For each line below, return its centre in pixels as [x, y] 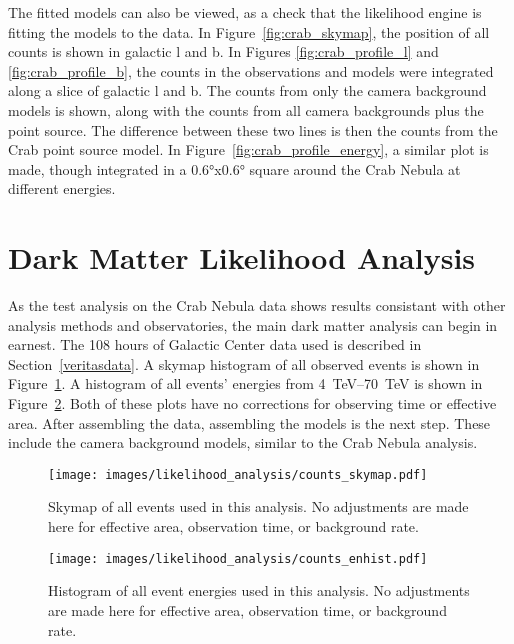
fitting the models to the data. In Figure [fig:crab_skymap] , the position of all [249, 31]
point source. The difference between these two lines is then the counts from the [253, 129]
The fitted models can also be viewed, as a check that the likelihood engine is [245, 12]
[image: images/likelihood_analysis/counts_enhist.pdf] [238, 558]
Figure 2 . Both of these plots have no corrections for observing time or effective [252, 403]
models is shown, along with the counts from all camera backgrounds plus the [246, 109]
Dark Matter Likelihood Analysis [242, 257]
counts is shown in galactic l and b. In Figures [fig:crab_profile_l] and [223, 51]
